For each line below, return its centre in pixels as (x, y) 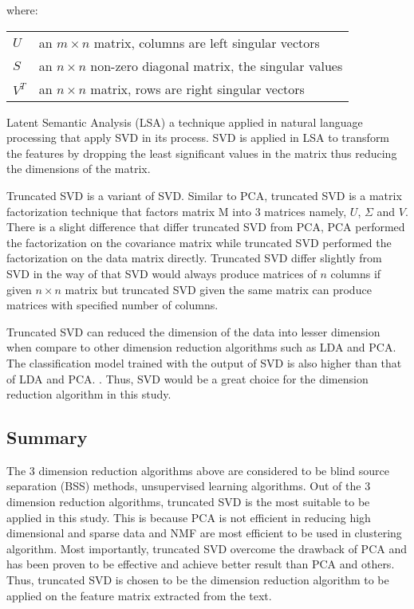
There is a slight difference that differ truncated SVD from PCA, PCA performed (206, 227)
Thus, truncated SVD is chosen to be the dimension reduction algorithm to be (198, 580)
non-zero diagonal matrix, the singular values (217, 65)
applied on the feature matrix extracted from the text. (139, 595)
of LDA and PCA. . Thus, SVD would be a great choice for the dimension (187, 378)
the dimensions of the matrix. (79, 169)
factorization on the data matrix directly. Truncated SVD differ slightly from (194, 258)
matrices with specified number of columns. (112, 305)
